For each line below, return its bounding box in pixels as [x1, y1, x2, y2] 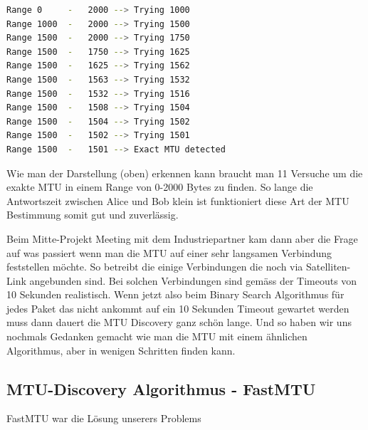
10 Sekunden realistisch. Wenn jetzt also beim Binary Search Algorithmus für [6, 287, 345, 302]
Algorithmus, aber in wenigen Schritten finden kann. [6, 342, 236, 357]
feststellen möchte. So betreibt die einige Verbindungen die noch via [6, 259, 303, 274]
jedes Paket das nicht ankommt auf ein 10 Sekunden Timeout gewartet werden [6, 300, 349, 315]
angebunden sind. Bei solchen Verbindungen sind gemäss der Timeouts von [29, 273, 357, 288]
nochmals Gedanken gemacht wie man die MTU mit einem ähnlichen [6, 329, 307, 344]
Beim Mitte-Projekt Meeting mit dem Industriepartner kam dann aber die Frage [6, 231, 358, 246]
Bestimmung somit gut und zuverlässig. [6, 207, 179, 222]
